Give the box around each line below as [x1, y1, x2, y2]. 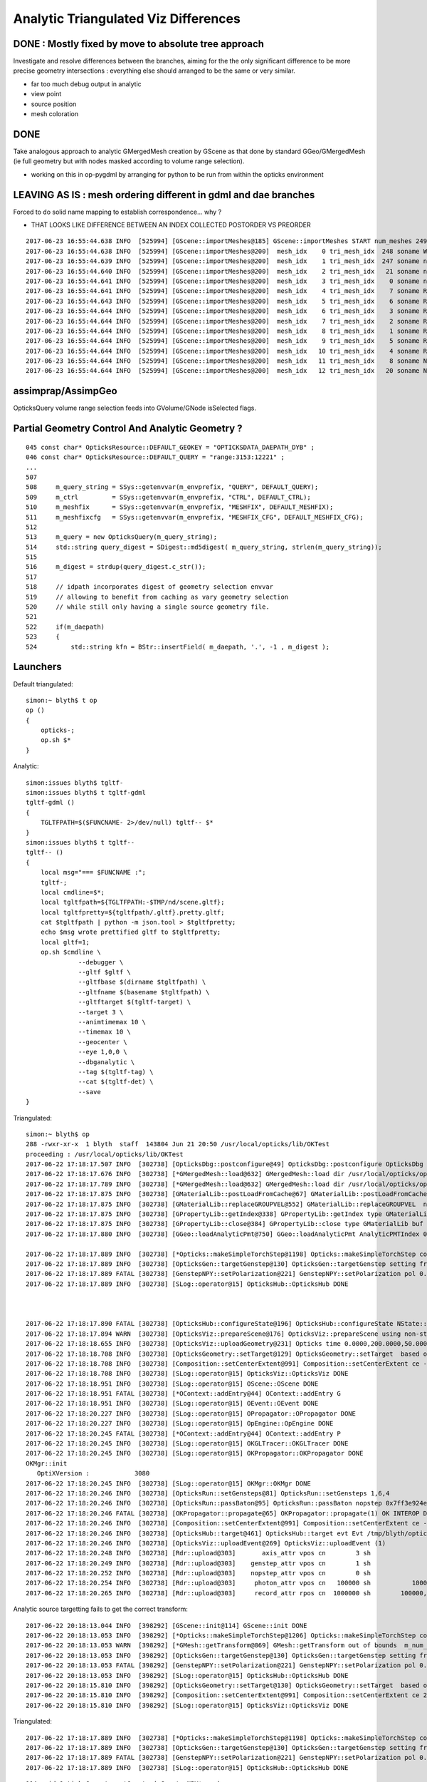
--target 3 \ [78, 1008, 124, 1016]
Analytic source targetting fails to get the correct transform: [13, 1605, 188, 1614]
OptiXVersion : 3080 [36, 1469, 150, 1478]
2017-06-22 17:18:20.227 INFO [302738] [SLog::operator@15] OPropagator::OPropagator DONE [26, 1409, 356, 1418]
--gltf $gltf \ [78, 968, 132, 977]
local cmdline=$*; [40, 888, 105, 896]
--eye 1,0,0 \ [78, 1048, 127, 1056]
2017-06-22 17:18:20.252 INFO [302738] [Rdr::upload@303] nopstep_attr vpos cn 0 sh [26, 1569, 371, 1577]
